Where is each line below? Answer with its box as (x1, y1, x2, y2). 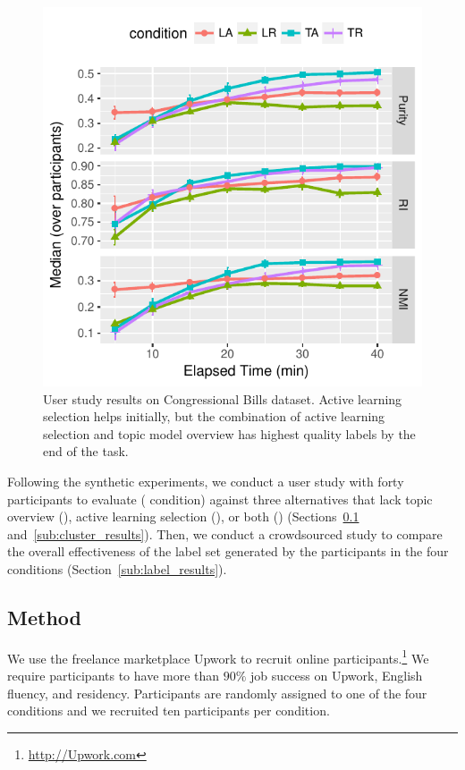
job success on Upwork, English (250, 665, 423, 684)
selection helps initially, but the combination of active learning (43, 407, 385, 426)
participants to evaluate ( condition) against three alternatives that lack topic (7, 489, 433, 508)
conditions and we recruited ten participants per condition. (7, 701, 330, 720)
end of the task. (43, 442, 129, 461)
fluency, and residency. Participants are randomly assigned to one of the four (7, 683, 427, 702)
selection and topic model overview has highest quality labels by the (43, 424, 416, 443)
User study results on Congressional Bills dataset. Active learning (43, 389, 402, 408)
